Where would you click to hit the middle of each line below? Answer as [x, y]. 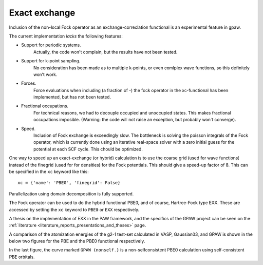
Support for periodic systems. [51, 45]
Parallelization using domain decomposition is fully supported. [71, 194]
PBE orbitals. [22, 257]
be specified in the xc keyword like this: [49, 171]
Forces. [29, 83]
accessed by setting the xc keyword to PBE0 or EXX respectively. [74, 209]
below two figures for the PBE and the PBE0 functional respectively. [77, 241]
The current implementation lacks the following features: [66, 36]
